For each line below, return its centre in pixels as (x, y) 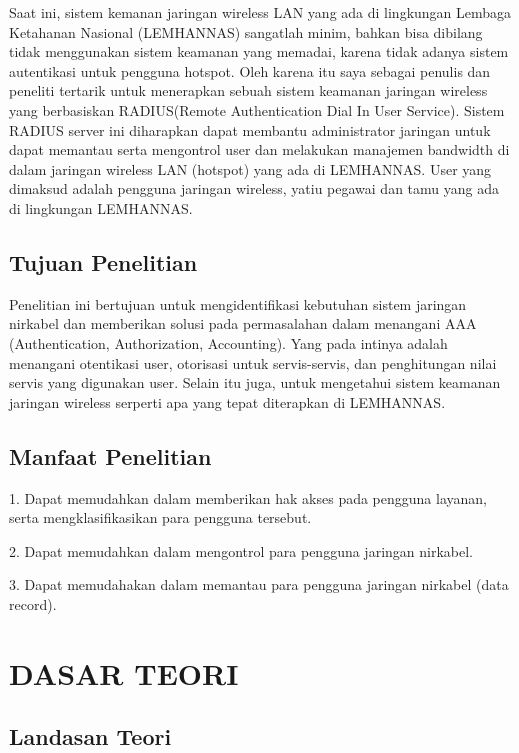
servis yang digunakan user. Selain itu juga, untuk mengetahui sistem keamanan (255, 382)
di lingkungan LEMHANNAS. (101, 207)
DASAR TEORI (124, 672)
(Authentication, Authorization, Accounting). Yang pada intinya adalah (228, 342)
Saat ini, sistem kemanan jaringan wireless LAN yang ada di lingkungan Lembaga (260, 12)
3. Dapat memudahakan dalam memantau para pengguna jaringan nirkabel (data (259, 584)
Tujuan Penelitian (103, 261)
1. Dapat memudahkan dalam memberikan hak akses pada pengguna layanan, (248, 497)
